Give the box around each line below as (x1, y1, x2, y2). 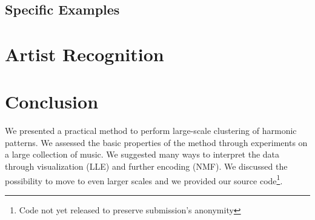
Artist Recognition (5, 41, 164, 66)
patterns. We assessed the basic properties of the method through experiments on (5, 136, 308, 148)
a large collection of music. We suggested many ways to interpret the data (5, 148, 280, 161)
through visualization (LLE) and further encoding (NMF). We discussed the (5, 160, 288, 173)
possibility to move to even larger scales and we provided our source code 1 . (5, 172, 283, 187)
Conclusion (5, 89, 99, 114)
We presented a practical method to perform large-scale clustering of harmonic (5, 124, 297, 137)
